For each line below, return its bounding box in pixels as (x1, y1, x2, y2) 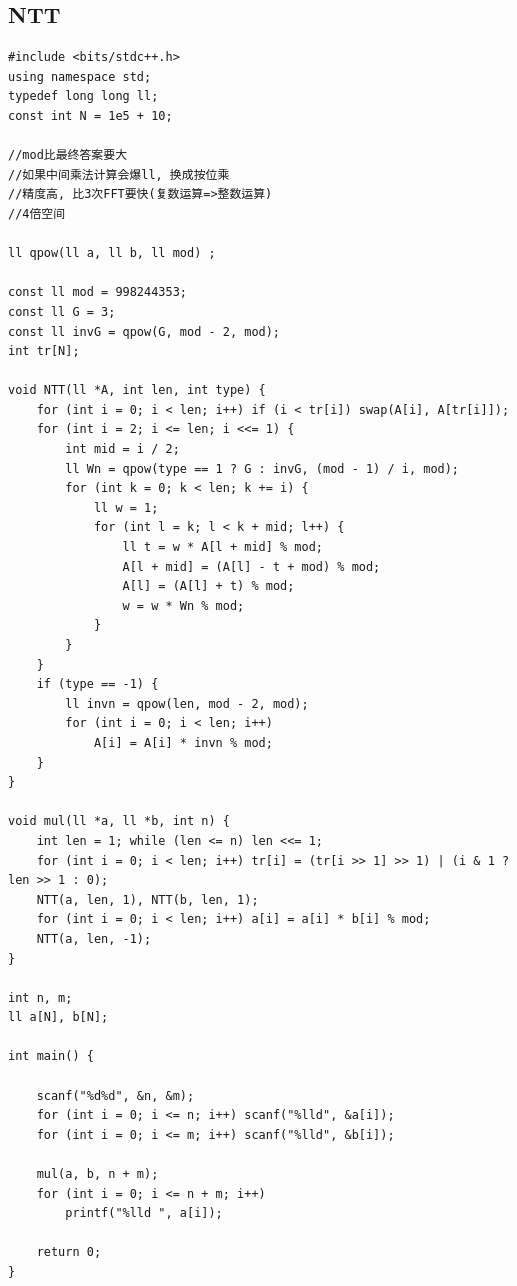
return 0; (36, 1245, 102, 1260)
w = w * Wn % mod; (122, 598, 245, 613)
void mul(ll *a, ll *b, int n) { (8, 814, 230, 829)
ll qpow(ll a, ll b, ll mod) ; (8, 246, 216, 261)
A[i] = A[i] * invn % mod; (93, 735, 273, 750)
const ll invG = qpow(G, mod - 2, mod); (8, 324, 281, 339)
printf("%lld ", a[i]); (65, 1206, 223, 1221)
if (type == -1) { (36, 677, 159, 692)
